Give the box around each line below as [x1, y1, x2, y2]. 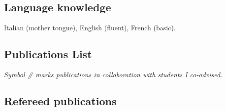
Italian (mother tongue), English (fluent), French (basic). [4, 22, 176, 33]
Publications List [4, 46, 92, 62]
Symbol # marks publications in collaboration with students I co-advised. [4, 69, 223, 79]
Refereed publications [4, 93, 117, 108]
